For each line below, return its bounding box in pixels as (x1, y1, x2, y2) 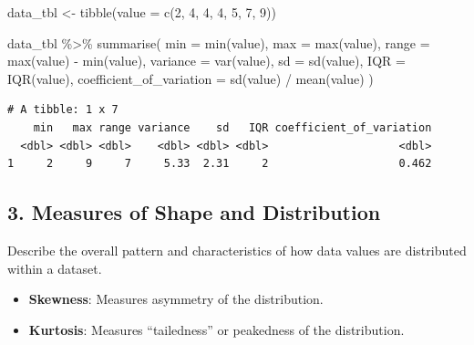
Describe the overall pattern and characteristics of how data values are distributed (7, 240, 467, 259)
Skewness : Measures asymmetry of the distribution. (28, 289, 324, 308)
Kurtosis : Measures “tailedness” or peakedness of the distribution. (28, 319, 405, 339)
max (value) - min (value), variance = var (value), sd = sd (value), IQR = (7, 51, 406, 70)
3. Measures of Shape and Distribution (7, 198, 381, 226)
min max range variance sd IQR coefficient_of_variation (33, 120, 432, 134)
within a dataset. (7, 258, 102, 277)
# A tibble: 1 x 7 (7, 103, 118, 117)
